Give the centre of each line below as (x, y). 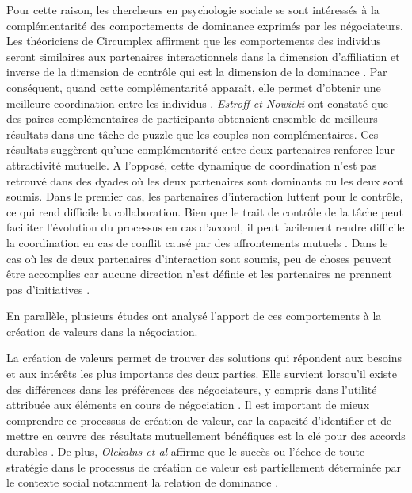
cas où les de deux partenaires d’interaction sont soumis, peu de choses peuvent (199, 258)
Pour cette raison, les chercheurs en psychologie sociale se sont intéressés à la (193, 10)
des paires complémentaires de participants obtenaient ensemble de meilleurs (192, 118)
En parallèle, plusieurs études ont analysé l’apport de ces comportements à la (194, 316)
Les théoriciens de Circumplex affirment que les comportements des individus (194, 41)
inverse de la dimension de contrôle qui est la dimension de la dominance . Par (197, 72)
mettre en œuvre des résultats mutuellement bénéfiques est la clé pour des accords (206, 436)
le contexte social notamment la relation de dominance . (143, 482)
